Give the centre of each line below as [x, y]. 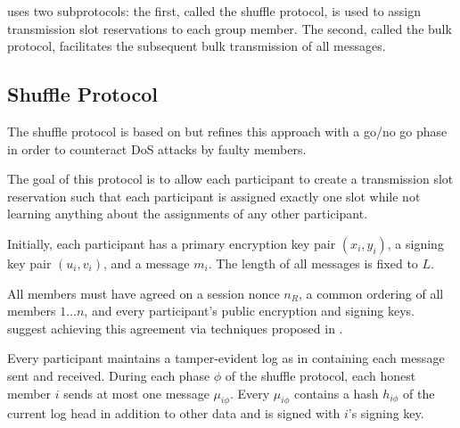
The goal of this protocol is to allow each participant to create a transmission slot [230, 179]
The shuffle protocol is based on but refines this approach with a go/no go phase [227, 131]
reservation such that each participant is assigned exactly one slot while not [214, 196]
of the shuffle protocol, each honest [320, 375]
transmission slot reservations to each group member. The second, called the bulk [230, 28]
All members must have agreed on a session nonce [144, 293]
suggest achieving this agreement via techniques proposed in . [175, 328]
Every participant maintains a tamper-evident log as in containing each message [226, 358]
